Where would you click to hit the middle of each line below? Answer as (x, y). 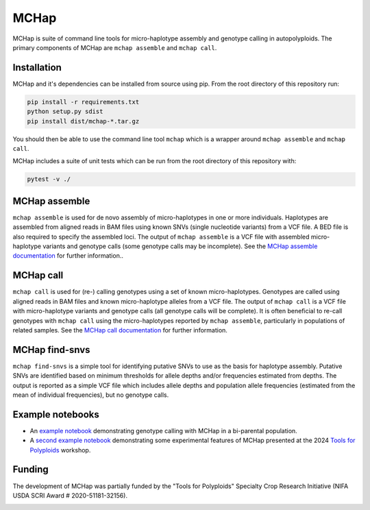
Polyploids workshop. (60, 450)
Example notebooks (56, 414)
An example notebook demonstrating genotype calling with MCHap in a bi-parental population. (163, 430)
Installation (37, 68)
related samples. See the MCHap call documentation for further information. (120, 330)
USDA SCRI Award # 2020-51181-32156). (70, 495)
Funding (31, 470)
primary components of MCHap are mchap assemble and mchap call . (115, 47)
